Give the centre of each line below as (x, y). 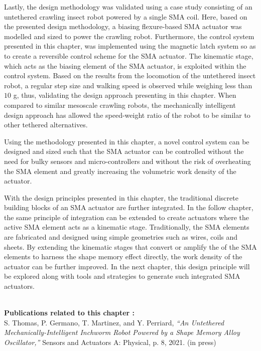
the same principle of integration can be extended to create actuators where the (126, 217)
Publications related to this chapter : (70, 313)
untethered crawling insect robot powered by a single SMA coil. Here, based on (126, 16)
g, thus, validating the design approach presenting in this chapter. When (125, 95)
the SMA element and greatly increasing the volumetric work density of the (120, 171)
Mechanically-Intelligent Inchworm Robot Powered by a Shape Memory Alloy (122, 332)
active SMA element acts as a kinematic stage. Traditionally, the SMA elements (127, 227)
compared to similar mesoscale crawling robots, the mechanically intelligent (120, 105)
